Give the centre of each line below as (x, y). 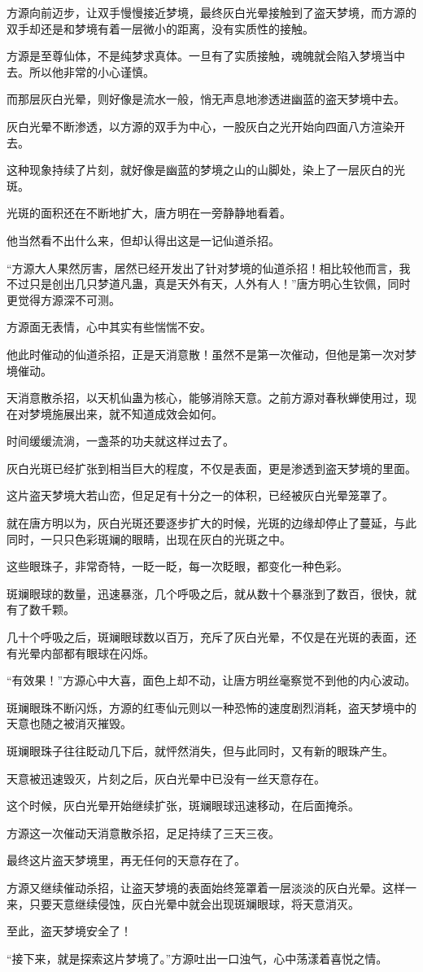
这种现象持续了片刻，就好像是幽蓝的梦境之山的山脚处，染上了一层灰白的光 (206, 170)
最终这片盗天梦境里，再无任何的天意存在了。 (126, 860)
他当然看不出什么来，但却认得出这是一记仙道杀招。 (143, 240)
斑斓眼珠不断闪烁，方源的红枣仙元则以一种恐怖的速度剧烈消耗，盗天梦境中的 (211, 707)
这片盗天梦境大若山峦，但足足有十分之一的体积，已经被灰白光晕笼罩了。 (200, 495)
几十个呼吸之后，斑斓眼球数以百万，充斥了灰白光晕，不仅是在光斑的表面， (206, 637)
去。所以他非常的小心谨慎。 (81, 71)
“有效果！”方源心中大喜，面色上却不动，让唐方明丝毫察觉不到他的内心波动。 (211, 680)
